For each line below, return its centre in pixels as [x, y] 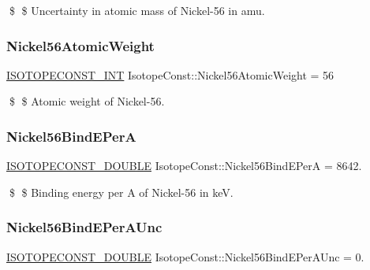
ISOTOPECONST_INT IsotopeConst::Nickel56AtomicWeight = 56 [170, 74]
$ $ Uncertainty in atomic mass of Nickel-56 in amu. [137, 10]
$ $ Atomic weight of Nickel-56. [87, 101]
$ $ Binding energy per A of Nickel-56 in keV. [121, 192]
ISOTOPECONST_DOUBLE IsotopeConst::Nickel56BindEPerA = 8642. [184, 166]
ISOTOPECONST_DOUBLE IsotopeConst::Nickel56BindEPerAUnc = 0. [185, 256]
